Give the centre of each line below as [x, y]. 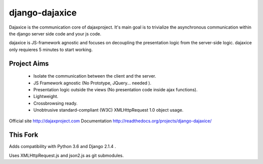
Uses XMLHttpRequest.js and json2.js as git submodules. [66, 155]
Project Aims [29, 63]
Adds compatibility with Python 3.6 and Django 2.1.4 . [63, 147]
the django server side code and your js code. [55, 33]
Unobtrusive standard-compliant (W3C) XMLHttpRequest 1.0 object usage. [108, 110]
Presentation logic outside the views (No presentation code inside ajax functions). [115, 89]
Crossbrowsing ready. [56, 103]
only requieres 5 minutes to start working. [51, 49]
